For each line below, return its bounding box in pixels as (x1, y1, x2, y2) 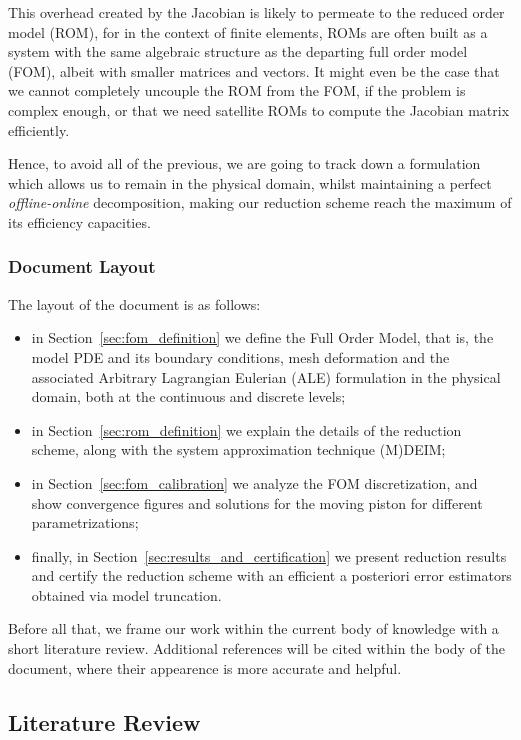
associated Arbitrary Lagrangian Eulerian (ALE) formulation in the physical (31, 366, 501, 387)
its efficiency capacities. (8, 211, 151, 232)
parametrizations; (31, 512, 139, 533)
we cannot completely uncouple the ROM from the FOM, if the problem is (8, 80, 466, 101)
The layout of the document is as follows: (8, 293, 261, 314)
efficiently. (8, 119, 70, 140)
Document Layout (8, 254, 156, 279)
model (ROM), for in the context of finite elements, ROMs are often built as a (8, 21, 488, 42)
